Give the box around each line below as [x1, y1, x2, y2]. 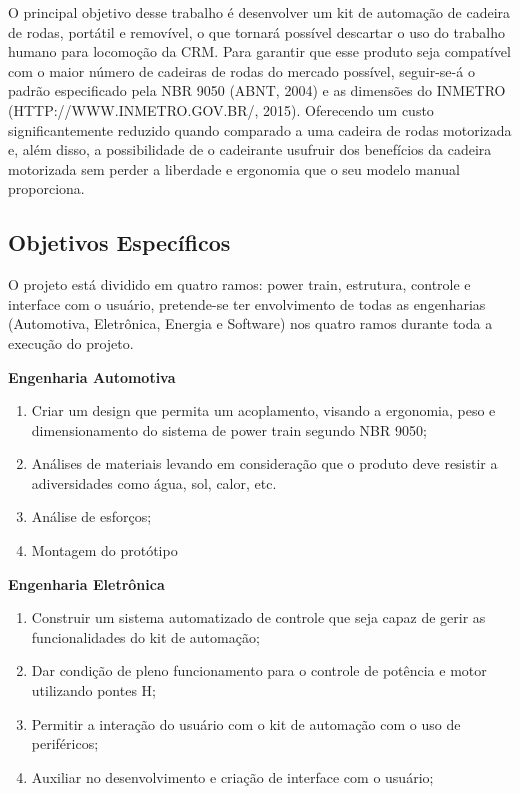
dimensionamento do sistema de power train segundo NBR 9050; [31, 419, 427, 440]
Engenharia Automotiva [8, 366, 176, 387]
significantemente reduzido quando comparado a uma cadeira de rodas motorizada [8, 119, 512, 140]
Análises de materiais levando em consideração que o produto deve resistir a [31, 453, 498, 474]
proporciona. [8, 178, 85, 199]
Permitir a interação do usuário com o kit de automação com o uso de [31, 713, 461, 734]
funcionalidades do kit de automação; [31, 626, 260, 647]
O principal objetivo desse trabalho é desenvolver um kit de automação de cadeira [8, 2, 511, 22]
